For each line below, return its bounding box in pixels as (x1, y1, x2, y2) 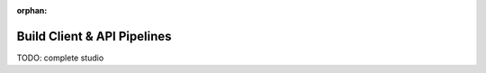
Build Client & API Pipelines (16, 28, 172, 44)
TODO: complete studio (16, 52, 104, 63)
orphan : (16, 5, 48, 15)
